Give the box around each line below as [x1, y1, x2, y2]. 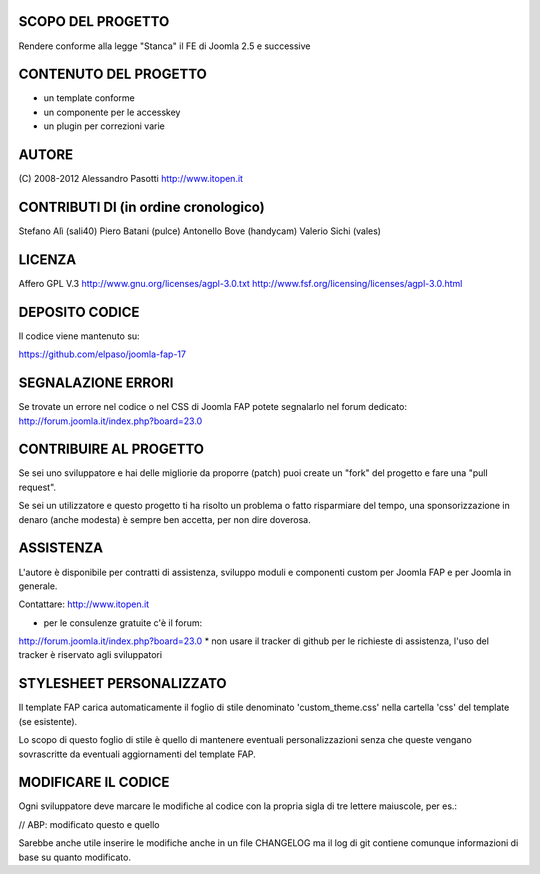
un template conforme [43, 92, 135, 104]
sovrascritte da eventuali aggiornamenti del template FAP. [18, 748, 257, 760]
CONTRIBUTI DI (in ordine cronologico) [18, 198, 265, 215]
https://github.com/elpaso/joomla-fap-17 [18, 348, 187, 360]
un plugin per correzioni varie [43, 120, 165, 132]
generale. [18, 580, 58, 592]
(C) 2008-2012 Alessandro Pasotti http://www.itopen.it [18, 173, 244, 185]
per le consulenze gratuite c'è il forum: [43, 616, 203, 629]
